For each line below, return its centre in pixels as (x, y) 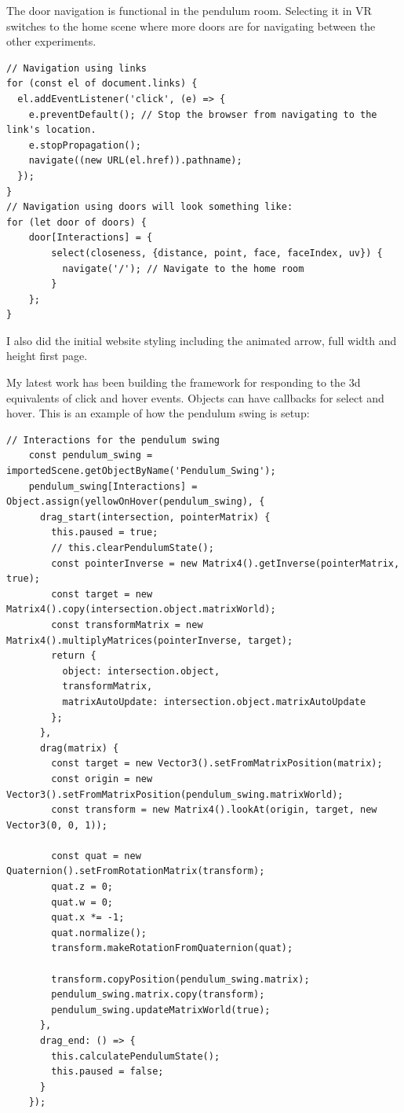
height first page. (47, 356)
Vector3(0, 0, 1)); (57, 825)
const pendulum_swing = (91, 455)
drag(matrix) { (79, 748)
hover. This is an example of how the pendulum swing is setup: (158, 413)
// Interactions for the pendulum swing (113, 440)
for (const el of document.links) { (102, 84)
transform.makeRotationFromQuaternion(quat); (172, 948)
